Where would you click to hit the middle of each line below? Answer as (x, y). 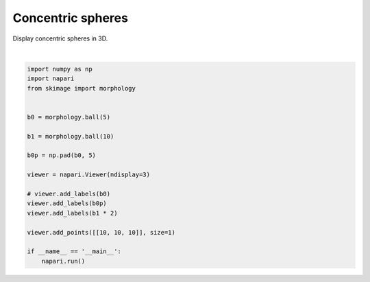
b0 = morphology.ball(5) (69, 117)
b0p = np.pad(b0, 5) (61, 155)
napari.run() (63, 261)
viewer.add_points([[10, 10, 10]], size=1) (101, 232)
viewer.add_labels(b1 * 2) (72, 213)
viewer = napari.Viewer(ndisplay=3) (89, 175)
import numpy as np (60, 69)
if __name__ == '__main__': (74, 251)
